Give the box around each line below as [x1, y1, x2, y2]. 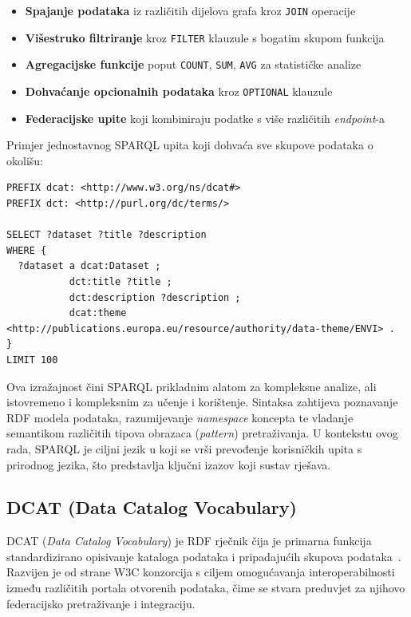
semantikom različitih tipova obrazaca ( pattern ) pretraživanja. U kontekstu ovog [6, 425, 398, 441]
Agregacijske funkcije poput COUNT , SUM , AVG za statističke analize [25, 56, 362, 73]
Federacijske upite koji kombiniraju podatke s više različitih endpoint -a [25, 109, 385, 126]
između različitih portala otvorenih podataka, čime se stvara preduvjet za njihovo [6, 579, 405, 596]
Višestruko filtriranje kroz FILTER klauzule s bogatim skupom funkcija [25, 29, 385, 45]
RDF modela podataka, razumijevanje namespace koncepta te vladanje [6, 409, 354, 425]
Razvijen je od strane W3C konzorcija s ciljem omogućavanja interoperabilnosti [6, 564, 395, 580]
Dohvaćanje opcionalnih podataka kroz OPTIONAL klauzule [25, 82, 333, 99]
